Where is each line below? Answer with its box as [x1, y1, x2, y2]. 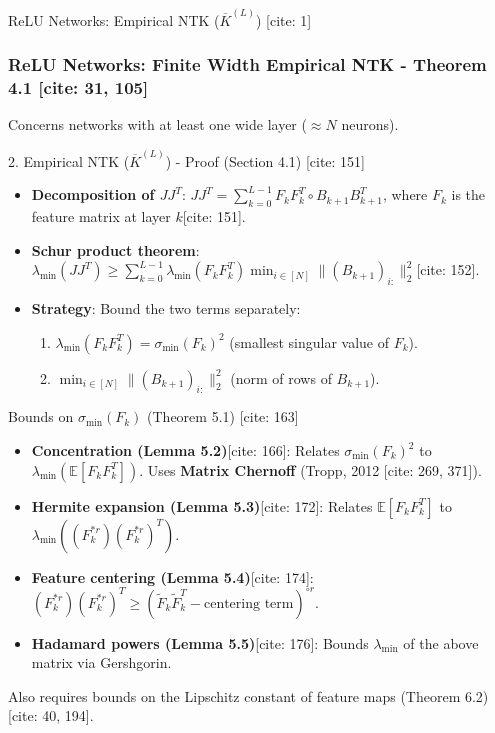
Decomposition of [31, 184, 155, 205]
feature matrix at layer [31, 206, 171, 227]
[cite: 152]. [416, 259, 480, 280]
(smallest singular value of [229, 331, 390, 352]
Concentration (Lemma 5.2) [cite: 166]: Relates [31, 440, 340, 460]
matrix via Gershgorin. [31, 652, 172, 673]
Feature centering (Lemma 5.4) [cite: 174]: [31, 566, 314, 587]
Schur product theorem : [31, 239, 200, 260]
